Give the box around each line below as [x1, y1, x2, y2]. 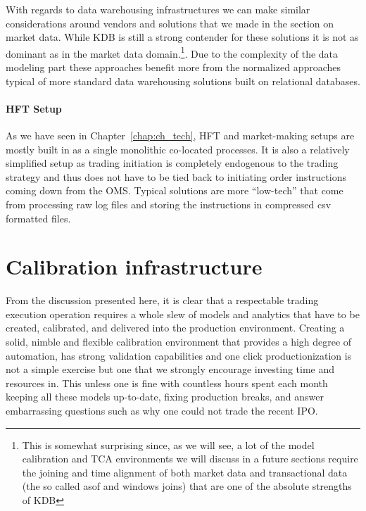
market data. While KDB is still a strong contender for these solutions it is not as [6, 30, 359, 44]
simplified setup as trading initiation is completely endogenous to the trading [6, 156, 339, 170]
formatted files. [6, 210, 71, 225]
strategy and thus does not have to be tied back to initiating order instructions [6, 169, 346, 184]
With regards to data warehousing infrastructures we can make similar [6, 2, 310, 16]
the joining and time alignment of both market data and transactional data [22, 465, 348, 479]
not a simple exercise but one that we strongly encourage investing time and [6, 362, 335, 377]
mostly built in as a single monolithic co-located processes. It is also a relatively [6, 141, 350, 156]
